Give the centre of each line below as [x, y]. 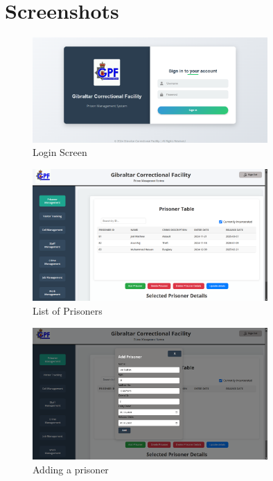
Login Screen [60, 152]
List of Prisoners [68, 311]
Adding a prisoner [71, 469]
